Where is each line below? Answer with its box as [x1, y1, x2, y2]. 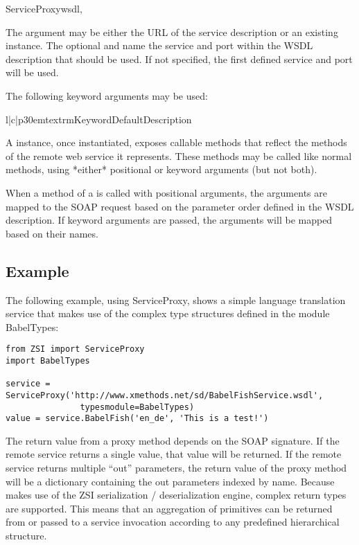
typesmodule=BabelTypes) [80, 402, 195, 412]
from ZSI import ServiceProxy [6, 344, 145, 355]
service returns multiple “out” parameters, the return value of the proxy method [6, 461, 347, 475]
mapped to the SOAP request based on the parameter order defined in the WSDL [6, 199, 354, 213]
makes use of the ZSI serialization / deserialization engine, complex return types [6, 488, 347, 502]
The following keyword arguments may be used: [6, 88, 208, 102]
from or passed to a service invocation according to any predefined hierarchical [6, 515, 340, 529]
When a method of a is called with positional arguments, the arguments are [6, 185, 327, 199]
